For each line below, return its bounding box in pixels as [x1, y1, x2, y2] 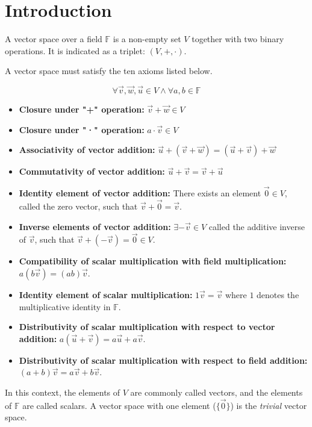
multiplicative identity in [19, 300, 111, 313]
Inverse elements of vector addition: [19, 220, 171, 232]
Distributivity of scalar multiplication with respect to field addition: [19, 354, 308, 366]
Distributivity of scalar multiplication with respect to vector [19, 320, 275, 333]
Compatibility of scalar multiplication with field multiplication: [19, 255, 287, 267]
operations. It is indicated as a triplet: [5, 44, 145, 57]
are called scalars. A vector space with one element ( [22, 399, 216, 411]
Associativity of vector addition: [19, 143, 155, 156]
